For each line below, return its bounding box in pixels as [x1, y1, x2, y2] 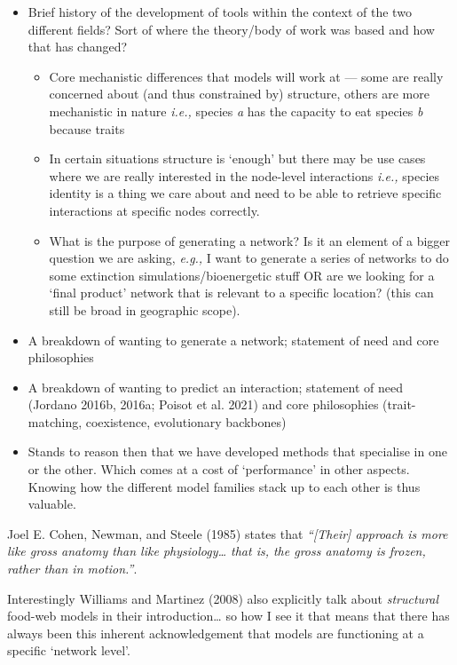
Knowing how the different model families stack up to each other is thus [28, 477, 421, 495]
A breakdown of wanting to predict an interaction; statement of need [28, 377, 403, 396]
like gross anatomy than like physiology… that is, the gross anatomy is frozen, [7, 542, 426, 560]
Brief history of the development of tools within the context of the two [28, 3, 412, 20]
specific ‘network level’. [7, 641, 130, 660]
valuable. [28, 495, 76, 513]
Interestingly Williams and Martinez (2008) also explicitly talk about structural [7, 589, 439, 607]
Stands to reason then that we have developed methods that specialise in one [28, 442, 447, 461]
